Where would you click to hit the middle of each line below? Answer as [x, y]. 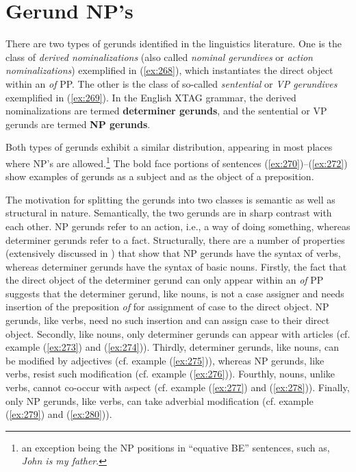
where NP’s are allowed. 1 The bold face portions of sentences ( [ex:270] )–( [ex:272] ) [177, 162]
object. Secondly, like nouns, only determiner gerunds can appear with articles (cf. [178, 333]
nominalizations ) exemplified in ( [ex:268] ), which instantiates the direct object [169, 70]
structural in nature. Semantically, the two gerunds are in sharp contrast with [169, 213]
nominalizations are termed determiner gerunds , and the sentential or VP [166, 111]
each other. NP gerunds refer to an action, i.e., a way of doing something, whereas [178, 226]
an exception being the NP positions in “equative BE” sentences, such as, [176, 447]
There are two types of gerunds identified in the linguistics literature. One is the [174, 44]
